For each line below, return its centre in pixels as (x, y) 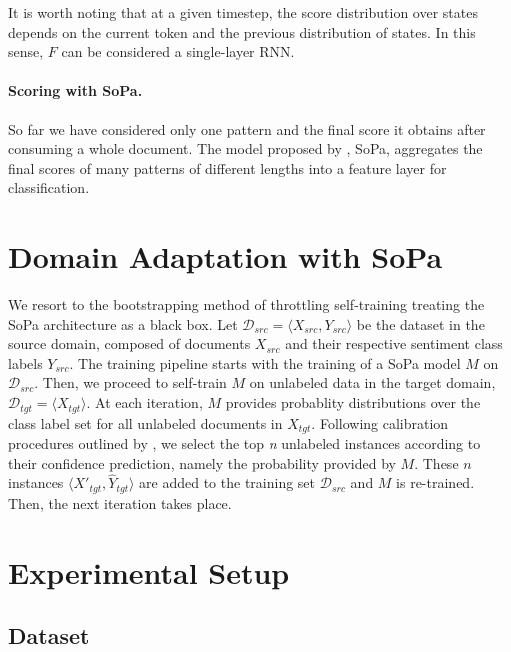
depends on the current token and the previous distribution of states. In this (242, 31)
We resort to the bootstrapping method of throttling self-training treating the (246, 304)
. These (436, 462)
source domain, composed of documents (129, 343)
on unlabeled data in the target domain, (372, 382)
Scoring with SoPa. (75, 90)
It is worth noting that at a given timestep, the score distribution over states (243, 12)
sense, (26, 51)
